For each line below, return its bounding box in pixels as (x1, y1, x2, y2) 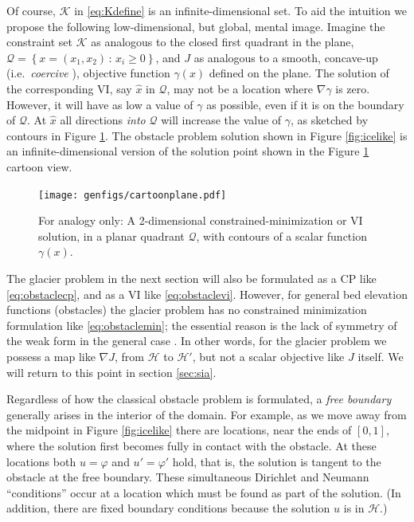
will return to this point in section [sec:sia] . (6, 363, 217, 380)
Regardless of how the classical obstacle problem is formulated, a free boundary (6, 391, 392, 407)
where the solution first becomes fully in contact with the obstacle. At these (6, 437, 377, 453)
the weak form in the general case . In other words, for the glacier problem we (6, 332, 387, 349)
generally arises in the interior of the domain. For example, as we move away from (6, 406, 407, 422)
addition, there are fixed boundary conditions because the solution (6, 500, 330, 516)
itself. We (357, 347, 404, 364)
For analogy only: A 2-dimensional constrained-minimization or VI (38, 212, 363, 229)
